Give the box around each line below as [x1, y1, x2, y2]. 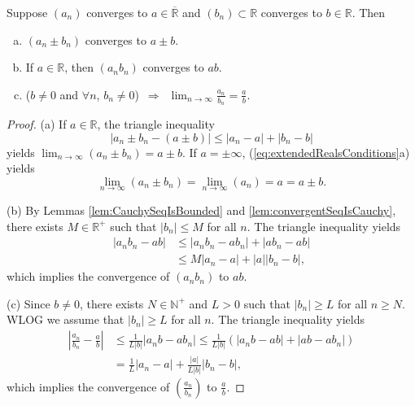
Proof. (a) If [7, 116, 67, 133]
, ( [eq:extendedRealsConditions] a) [242, 143, 410, 160]
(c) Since [7, 295, 50, 312]
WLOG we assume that [7, 311, 124, 328]
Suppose [7, 4, 48, 20]
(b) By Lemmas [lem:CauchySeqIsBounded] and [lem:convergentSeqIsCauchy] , [7, 202, 396, 219]
